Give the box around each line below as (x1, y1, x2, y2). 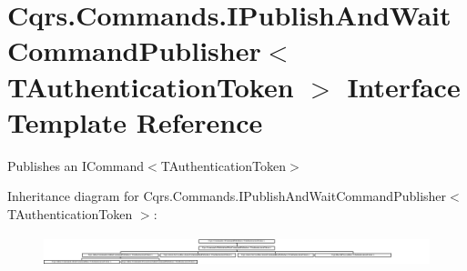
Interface (347, 67, 461, 105)
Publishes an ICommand (7, 156, 145, 175)
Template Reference (7, 103, 263, 140)
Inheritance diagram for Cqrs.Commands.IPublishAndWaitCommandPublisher (7, 186, 447, 206)
